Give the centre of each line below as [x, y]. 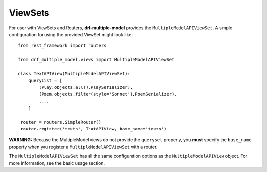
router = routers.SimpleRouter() [61, 122]
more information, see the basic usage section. [57, 163]
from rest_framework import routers [62, 46]
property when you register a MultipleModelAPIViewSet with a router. [83, 147]
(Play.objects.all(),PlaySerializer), [86, 87]
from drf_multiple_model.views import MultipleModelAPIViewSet [96, 60]
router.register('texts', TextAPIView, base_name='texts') [93, 129]
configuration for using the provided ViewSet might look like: [71, 34]
